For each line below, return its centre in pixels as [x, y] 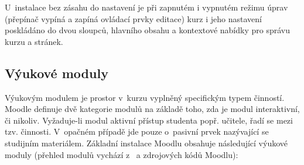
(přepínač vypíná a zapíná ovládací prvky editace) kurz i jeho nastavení [133, 18]
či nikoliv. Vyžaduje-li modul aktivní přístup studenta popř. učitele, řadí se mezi [149, 120]
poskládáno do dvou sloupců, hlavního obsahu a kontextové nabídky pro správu [147, 30]
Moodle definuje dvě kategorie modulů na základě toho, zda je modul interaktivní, [152, 109]
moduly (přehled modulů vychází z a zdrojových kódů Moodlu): [122, 154]
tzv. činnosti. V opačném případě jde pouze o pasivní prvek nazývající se [137, 131]
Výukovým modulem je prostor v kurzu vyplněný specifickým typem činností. [145, 97]
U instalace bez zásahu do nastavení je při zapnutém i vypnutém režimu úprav [146, 7]
